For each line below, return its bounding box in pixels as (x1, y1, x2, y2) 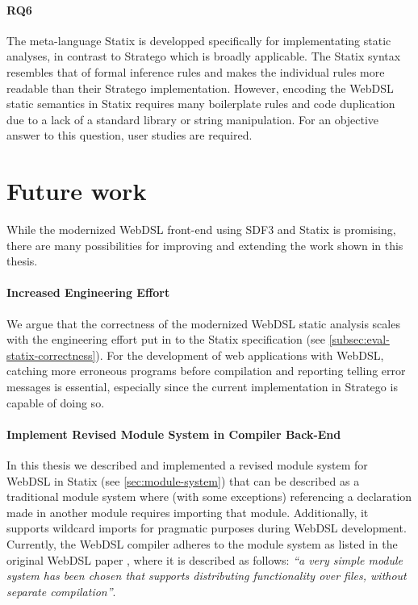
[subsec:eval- (328, 331, 390, 348)
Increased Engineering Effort (6, 284, 170, 301)
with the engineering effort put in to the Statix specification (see (6, 331, 325, 348)
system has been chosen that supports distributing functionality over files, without (6, 567, 407, 584)
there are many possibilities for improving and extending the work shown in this (6, 236, 403, 253)
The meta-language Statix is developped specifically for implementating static (6, 31, 391, 48)
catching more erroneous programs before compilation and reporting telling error (6, 362, 406, 379)
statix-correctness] (6, 346, 96, 363)
